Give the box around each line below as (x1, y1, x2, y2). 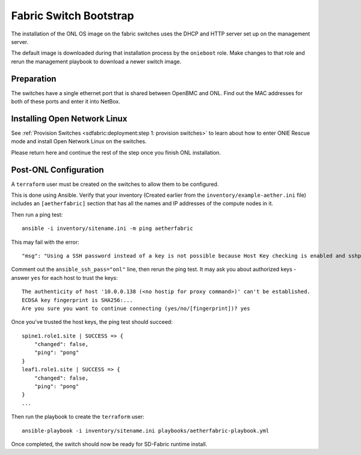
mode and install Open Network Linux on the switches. (11, 138, 147, 145)
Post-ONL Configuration (11, 164, 105, 175)
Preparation (11, 73, 57, 84)
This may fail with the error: (11, 238, 79, 246)
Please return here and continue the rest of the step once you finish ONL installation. (11, 149, 221, 156)
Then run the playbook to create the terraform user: (11, 413, 144, 421)
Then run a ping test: (11, 211, 63, 218)
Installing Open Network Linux (11, 113, 128, 123)
